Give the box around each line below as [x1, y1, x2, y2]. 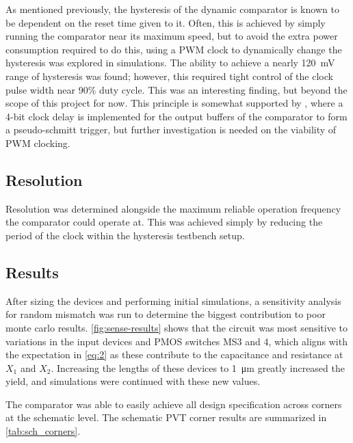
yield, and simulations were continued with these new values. [5, 374, 261, 388]
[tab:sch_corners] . [5, 424, 81, 438]
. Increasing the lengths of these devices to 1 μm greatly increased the [51, 360, 345, 375]
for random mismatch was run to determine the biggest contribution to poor [5, 307, 326, 321]
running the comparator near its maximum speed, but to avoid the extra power [5, 29, 338, 43]
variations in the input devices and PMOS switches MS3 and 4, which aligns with [5, 334, 348, 348]
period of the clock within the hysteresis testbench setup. [5, 228, 245, 242]
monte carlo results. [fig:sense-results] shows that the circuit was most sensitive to [5, 320, 348, 334]
